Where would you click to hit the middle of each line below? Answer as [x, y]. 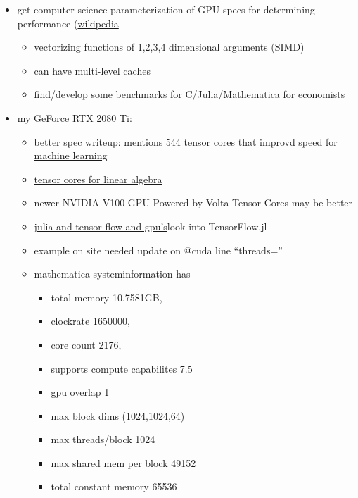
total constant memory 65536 [114, 486]
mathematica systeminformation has [112, 274]
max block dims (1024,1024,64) [118, 415]
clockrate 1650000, [90, 321]
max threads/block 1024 [103, 439]
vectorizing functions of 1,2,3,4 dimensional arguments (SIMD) [169, 47]
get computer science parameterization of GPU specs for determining [166, 9]
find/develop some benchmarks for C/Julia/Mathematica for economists [190, 94]
